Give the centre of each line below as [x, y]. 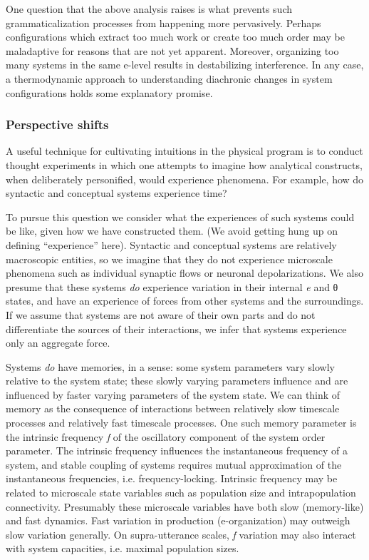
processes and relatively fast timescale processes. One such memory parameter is [181, 423]
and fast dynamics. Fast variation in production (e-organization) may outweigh [178, 520]
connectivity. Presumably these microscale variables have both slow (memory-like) [185, 506]
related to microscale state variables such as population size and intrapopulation [181, 493]
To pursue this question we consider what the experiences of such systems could [180, 217]
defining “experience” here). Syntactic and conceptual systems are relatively [171, 244]
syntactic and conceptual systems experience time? [116, 193]
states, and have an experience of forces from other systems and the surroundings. [185, 301]
